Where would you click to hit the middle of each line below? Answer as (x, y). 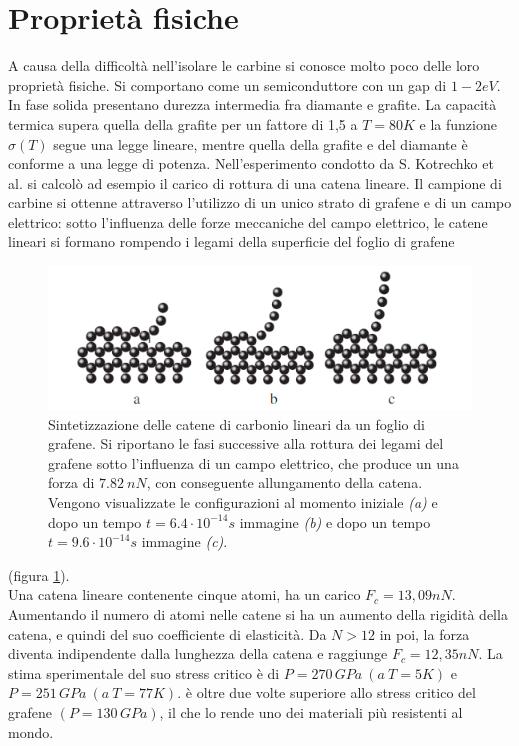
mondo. (31, 731)
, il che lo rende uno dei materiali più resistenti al (311, 711)
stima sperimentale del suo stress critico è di (144, 672)
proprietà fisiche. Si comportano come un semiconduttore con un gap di (227, 84)
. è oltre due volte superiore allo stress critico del (326, 692)
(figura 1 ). (39, 574)
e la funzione (458, 123)
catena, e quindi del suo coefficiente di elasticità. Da (167, 633)
